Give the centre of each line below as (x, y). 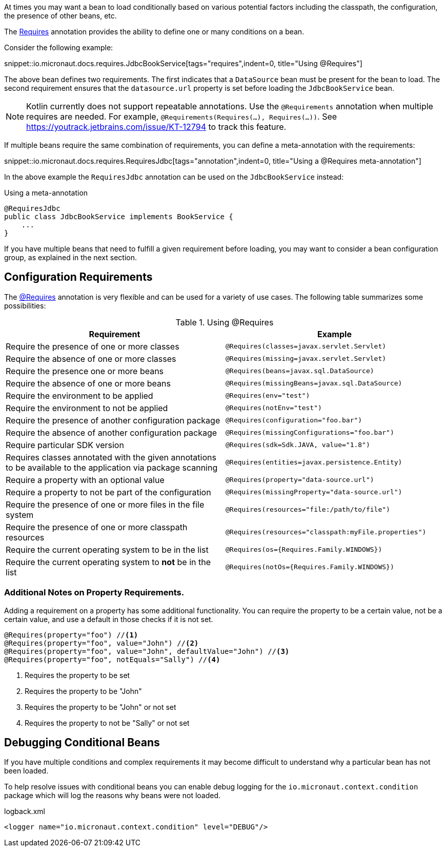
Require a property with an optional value (85, 480)
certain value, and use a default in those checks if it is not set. (109, 619)
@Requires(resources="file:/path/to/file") (308, 510)
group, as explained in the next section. (71, 257)
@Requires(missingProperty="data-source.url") (314, 492)
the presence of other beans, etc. (60, 16)
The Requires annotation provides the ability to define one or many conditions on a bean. (154, 32)
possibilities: (25, 305)
